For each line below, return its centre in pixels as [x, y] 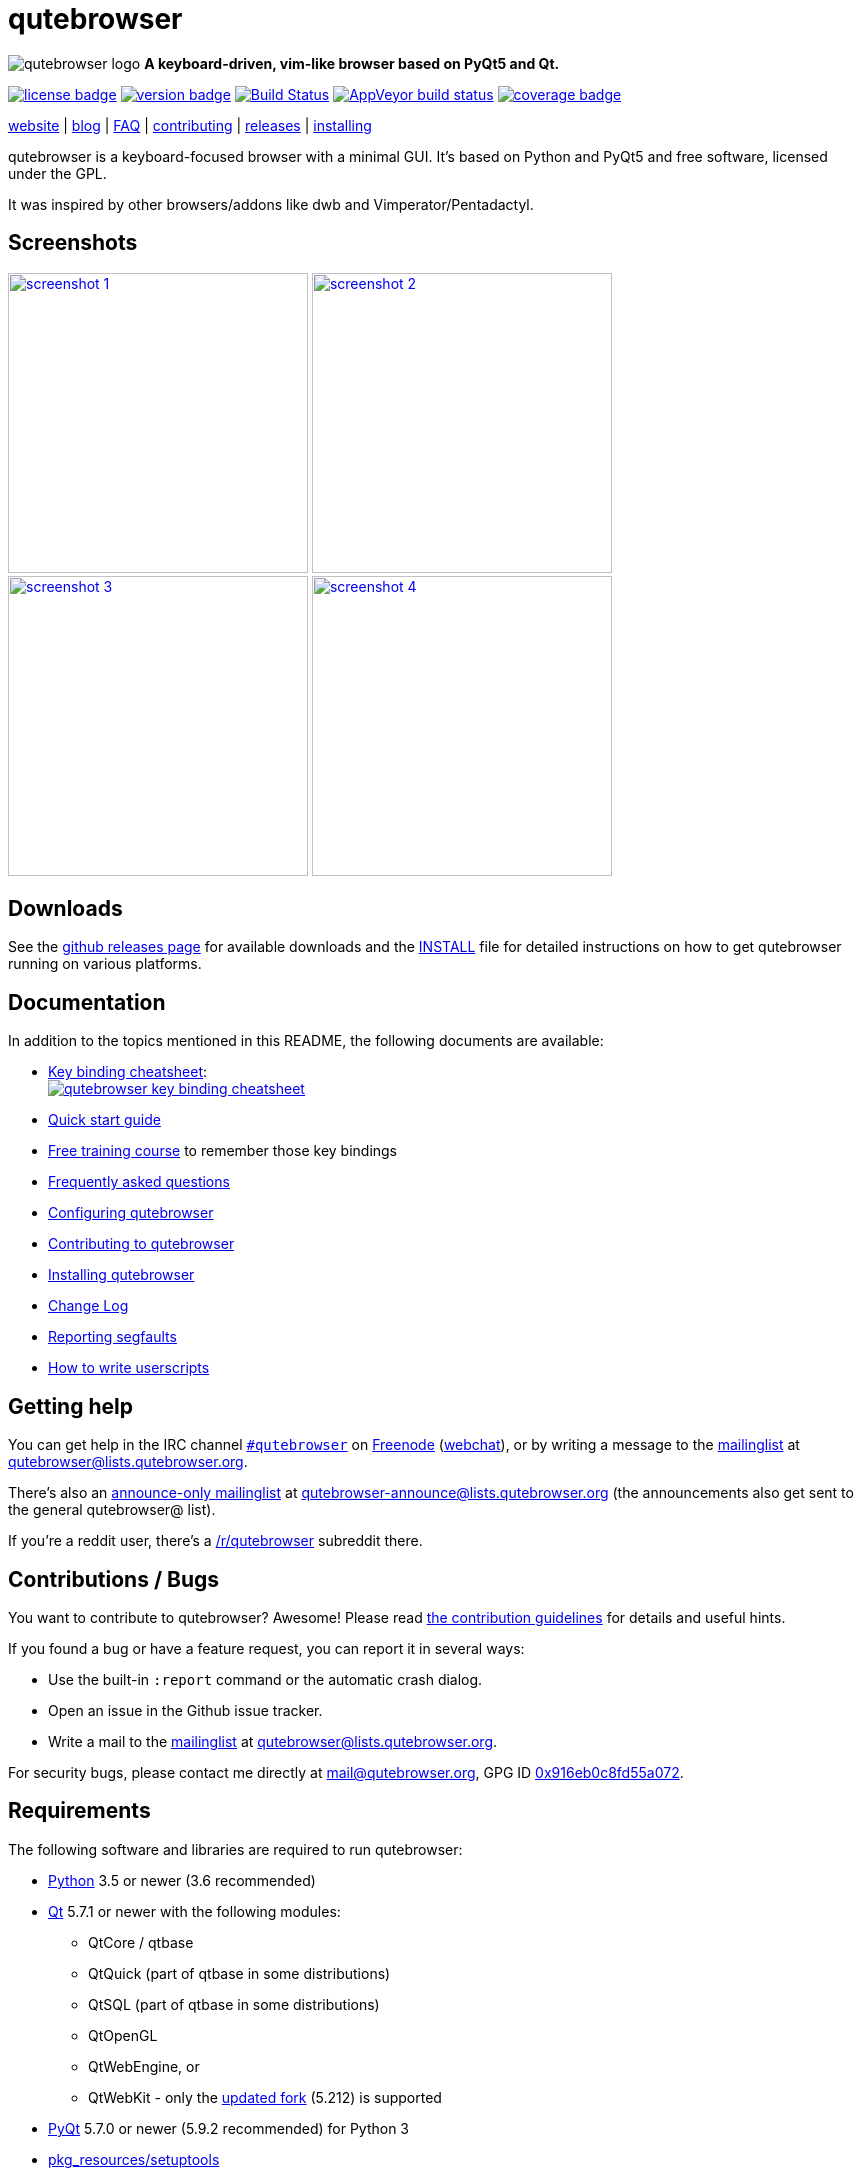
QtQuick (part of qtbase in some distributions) [239, 1973]
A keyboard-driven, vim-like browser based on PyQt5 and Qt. [352, 63]
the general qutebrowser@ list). [112, 1510]
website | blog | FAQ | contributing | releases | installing [190, 125]
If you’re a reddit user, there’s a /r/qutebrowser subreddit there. [215, 1541]
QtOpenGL [123, 2035]
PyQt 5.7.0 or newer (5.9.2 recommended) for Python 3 [228, 2128]
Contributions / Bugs [114, 1579]
